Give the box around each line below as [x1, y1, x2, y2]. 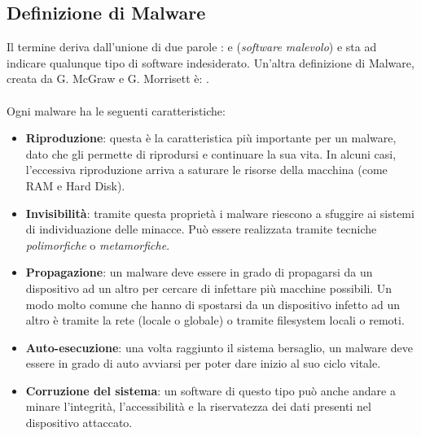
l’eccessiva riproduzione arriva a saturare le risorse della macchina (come [25, 161, 388, 178]
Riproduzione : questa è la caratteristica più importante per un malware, [25, 129, 397, 146]
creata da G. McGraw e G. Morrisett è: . [7, 70, 210, 87]
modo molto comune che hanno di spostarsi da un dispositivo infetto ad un [25, 295, 401, 312]
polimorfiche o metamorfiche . [25, 236, 170, 253]
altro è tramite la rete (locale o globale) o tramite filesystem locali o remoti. [25, 312, 405, 329]
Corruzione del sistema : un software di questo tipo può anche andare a [25, 381, 396, 399]
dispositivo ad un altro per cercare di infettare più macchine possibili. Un [25, 279, 392, 296]
